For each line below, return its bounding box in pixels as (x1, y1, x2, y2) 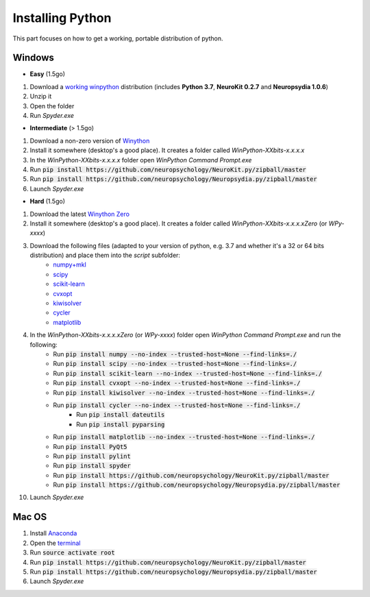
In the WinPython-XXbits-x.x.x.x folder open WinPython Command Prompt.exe (29, 156, 252, 164)
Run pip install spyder (53, 461, 132, 470)
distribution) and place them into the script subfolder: (29, 251, 181, 260)
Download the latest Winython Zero (29, 210, 130, 218)
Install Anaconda (29, 529, 77, 537)
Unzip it (29, 93, 52, 101)
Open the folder (29, 101, 75, 110)
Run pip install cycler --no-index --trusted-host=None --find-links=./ (53, 401, 301, 409)
